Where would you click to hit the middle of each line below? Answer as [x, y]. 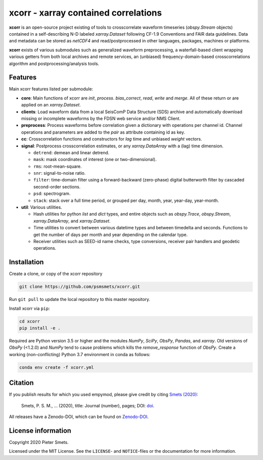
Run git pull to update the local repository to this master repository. [80, 300]
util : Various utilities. [42, 207]
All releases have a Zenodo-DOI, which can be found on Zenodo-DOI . [79, 417]
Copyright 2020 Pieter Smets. [39, 442]
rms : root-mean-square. [58, 166]
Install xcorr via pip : [29, 308]
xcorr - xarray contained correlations [85, 13]
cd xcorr [30, 321]
